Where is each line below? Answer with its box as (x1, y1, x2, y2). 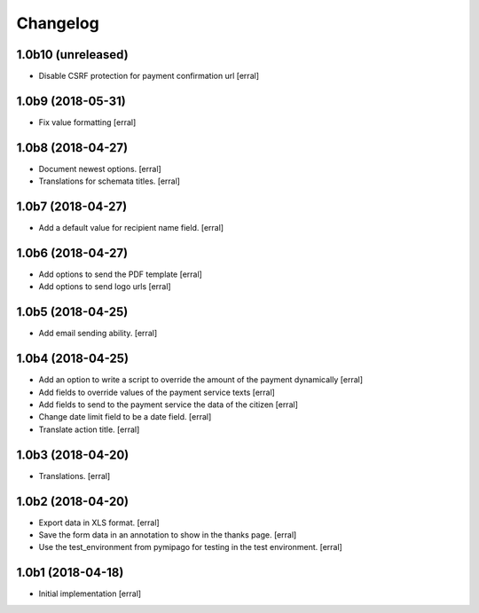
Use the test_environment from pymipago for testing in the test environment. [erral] (38, 542, 343, 553)
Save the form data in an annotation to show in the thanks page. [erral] (38, 530, 297, 540)
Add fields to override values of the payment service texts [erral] (38, 387, 275, 397)
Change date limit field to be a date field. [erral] (38, 412, 212, 422)
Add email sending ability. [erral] (38, 328, 158, 339)
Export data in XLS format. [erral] (38, 517, 160, 528)
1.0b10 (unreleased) (16, 47, 129, 62)
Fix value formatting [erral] (38, 116, 137, 128)
